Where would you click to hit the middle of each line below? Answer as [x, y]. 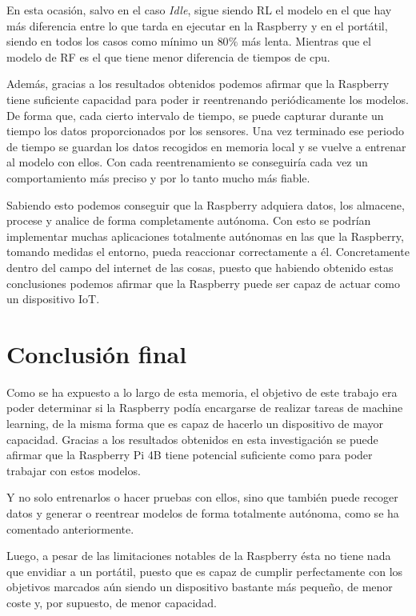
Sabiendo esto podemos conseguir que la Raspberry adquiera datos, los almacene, [206, 204]
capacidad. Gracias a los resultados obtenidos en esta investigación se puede [192, 439]
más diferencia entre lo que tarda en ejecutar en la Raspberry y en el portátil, [197, 25]
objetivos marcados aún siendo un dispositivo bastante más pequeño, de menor [200, 587]
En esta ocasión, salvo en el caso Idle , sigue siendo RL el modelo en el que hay [199, 10]
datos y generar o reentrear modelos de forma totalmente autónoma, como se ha [203, 512]
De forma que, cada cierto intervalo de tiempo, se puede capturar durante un [195, 115]
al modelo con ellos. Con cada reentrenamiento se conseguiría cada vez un [187, 162]
